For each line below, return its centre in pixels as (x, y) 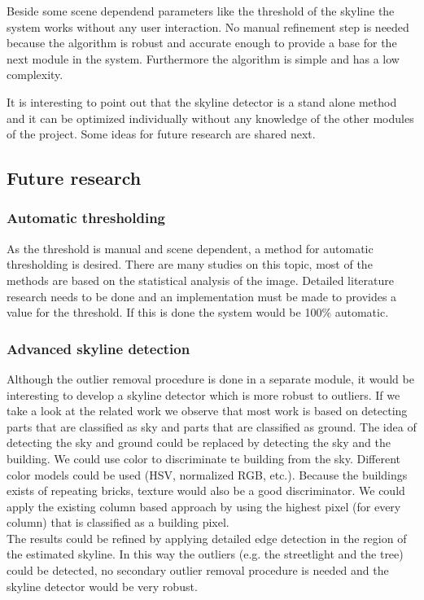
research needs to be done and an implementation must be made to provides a (202, 296)
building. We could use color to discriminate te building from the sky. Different (204, 458)
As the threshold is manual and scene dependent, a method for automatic (190, 248)
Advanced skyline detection (98, 348)
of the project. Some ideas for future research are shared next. (161, 134)
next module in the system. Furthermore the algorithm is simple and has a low (203, 58)
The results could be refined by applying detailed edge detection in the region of (207, 538)
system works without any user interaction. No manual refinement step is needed (208, 26)
